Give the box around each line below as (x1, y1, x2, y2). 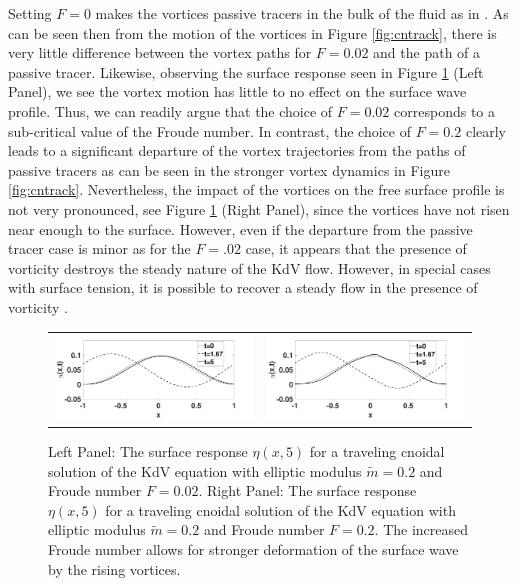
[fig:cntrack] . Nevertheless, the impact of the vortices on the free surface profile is (8, 179, 505, 200)
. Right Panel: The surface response (198, 480, 417, 501)
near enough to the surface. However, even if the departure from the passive (8, 218, 473, 239)
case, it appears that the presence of (245, 238, 467, 259)
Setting (8, 3, 52, 23)
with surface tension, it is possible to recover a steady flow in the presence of (8, 277, 478, 298)
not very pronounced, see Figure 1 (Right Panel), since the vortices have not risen (8, 198, 510, 219)
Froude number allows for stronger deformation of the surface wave (48, 539, 459, 559)
